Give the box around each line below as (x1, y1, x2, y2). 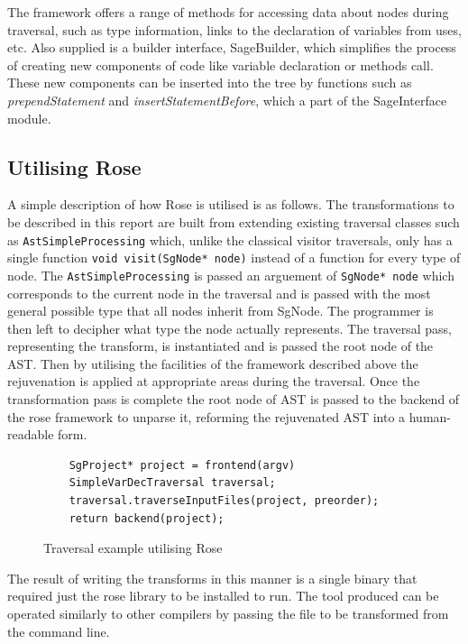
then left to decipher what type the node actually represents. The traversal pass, (7, 318, 452, 337)
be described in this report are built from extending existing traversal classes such (7, 212, 460, 231)
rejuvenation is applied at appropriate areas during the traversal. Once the (7, 372, 420, 391)
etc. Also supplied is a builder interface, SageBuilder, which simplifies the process (7, 38, 456, 57)
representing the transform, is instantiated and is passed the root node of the (7, 336, 434, 355)
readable (7, 425, 54, 444)
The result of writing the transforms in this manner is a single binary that (7, 568, 418, 587)
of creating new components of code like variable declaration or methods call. (7, 55, 434, 74)
